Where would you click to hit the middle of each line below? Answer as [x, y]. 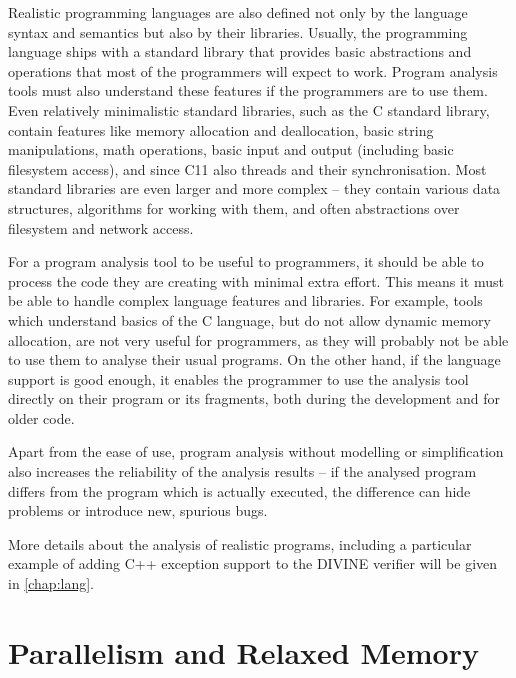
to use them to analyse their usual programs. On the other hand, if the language [254, 359]
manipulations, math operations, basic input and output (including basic [231, 149]
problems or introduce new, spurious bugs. [138, 510]
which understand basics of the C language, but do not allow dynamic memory [249, 319]
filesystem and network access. [101, 227]
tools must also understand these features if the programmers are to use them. [248, 90]
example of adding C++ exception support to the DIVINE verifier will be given [253, 563]
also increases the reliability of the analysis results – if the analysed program [242, 471]
